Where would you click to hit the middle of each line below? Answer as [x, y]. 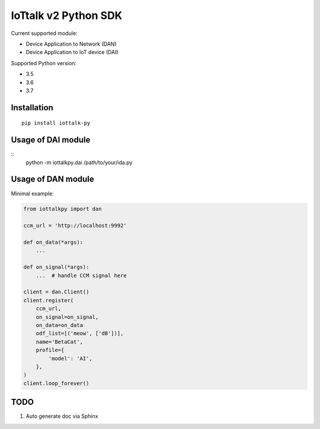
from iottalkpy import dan [63, 209]
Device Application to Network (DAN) [71, 44]
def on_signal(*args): [56, 267]
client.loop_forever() [56, 383]
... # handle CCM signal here [81, 275]
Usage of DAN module [52, 179]
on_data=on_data [59, 325]
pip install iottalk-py [56, 123]
